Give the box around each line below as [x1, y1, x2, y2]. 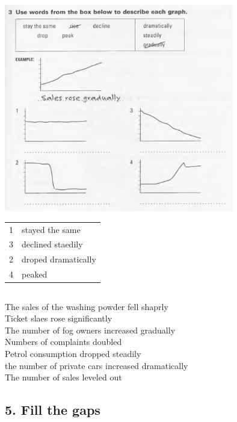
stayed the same [22, 223, 81, 235]
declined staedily [22, 238, 83, 250]
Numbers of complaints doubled [5, 335, 122, 348]
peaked [22, 268, 48, 281]
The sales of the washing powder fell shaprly [5, 300, 168, 312]
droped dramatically [22, 253, 96, 265]
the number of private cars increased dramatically [5, 359, 188, 371]
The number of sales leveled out [5, 371, 122, 383]
